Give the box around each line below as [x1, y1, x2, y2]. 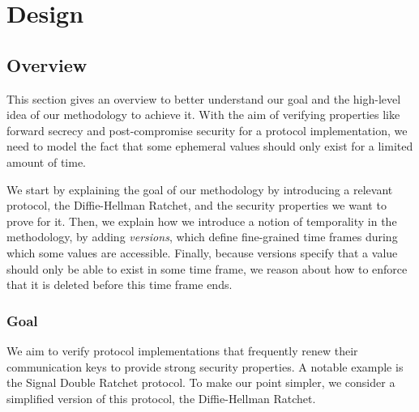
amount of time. [6, 153, 86, 170]
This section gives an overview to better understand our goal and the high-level [6, 90, 401, 107]
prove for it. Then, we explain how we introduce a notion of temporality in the [6, 212, 397, 229]
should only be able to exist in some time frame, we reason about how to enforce [6, 260, 408, 277]
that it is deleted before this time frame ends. [6, 276, 233, 293]
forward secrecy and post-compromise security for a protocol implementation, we [6, 121, 408, 138]
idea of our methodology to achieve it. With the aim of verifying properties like [6, 106, 400, 123]
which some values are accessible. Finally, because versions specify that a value [6, 244, 398, 261]
